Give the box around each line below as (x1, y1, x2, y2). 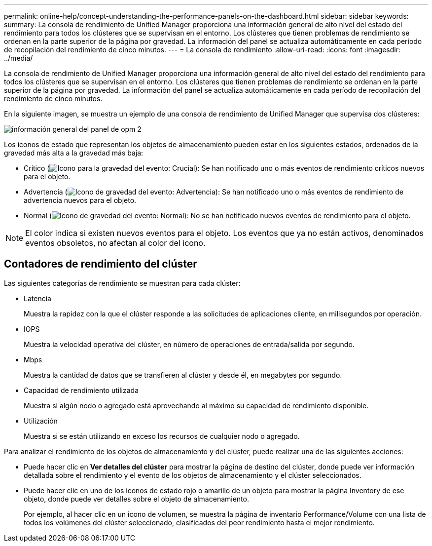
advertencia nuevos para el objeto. (24, 196, 137, 204)
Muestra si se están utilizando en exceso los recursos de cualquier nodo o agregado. (24, 431, 300, 440)
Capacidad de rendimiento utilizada (24, 386, 139, 394)
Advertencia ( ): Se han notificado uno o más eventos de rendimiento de (24, 188, 403, 196)
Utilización (24, 416, 58, 425)
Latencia (24, 294, 51, 303)
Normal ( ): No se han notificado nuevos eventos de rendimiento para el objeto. (24, 211, 411, 220)
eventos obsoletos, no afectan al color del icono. (25, 238, 206, 248)
